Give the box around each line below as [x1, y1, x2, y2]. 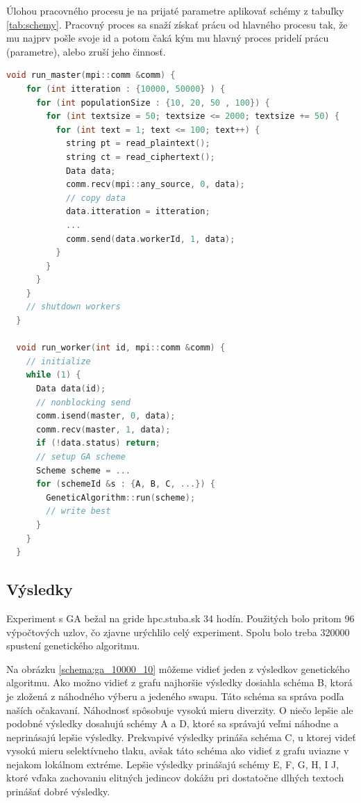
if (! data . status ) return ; [35, 438, 161, 448]
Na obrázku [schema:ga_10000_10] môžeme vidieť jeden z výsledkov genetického [6, 661, 350, 676]
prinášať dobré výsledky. [6, 784, 110, 799]
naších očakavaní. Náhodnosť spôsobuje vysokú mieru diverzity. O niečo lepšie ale [6, 702, 353, 717]
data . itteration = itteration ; [65, 206, 210, 217]
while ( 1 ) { [26, 370, 81, 380]
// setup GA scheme [35, 452, 126, 462]
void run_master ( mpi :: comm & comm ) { [6, 70, 176, 81]
